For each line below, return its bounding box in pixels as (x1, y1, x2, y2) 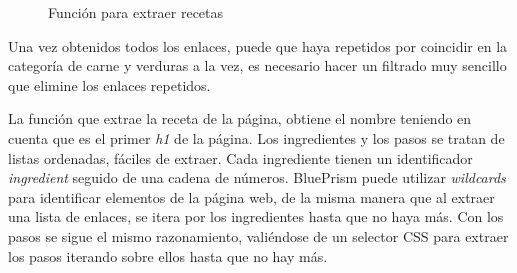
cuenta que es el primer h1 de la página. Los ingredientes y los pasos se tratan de (8, 127, 505, 148)
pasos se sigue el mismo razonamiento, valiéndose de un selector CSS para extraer (8, 225, 509, 246)
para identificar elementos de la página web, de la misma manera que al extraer (8, 186, 495, 207)
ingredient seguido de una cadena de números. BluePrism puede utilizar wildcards (8, 167, 506, 188)
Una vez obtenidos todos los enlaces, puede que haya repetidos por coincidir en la (8, 35, 508, 56)
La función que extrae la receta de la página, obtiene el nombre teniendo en (8, 108, 472, 129)
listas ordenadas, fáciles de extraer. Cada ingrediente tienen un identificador (8, 147, 473, 168)
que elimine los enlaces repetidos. (8, 74, 211, 95)
